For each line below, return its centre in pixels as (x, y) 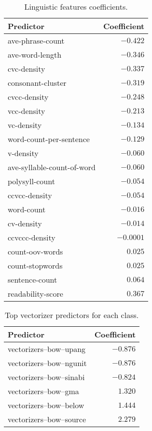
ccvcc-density (30, 195)
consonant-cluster (37, 83)
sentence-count (33, 279)
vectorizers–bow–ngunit (47, 363)
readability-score (35, 294)
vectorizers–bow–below (46, 405)
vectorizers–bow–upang (47, 349)
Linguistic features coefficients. (76, 7)
